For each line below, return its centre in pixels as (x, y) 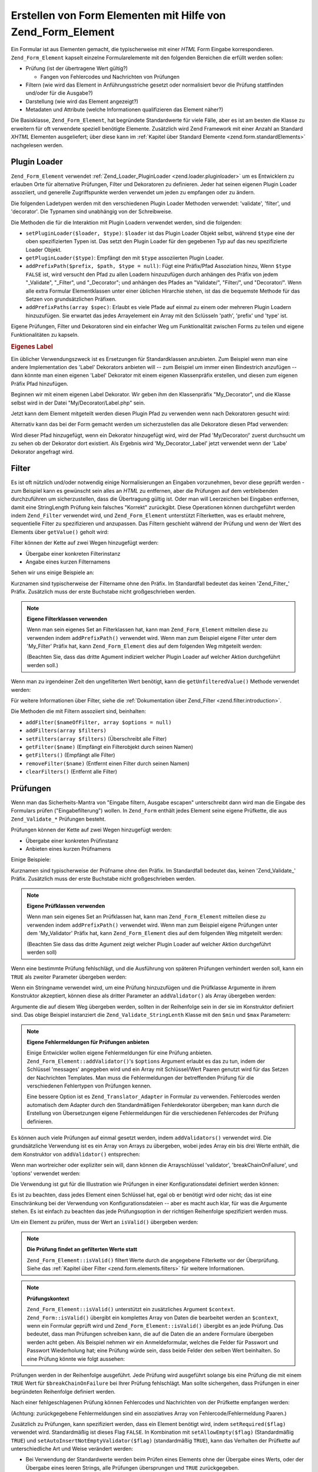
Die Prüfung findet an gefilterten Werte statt (82, 1249)
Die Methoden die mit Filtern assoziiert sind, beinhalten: (79, 711)
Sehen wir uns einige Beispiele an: (52, 573)
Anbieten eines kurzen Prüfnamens (68, 849)
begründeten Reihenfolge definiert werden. (63, 1391)
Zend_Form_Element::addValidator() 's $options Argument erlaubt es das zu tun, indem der (146, 1061)
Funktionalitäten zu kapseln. (45, 334)
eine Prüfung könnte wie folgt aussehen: (76, 1359)
